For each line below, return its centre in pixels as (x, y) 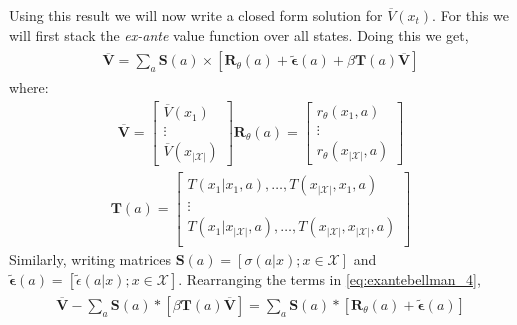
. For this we (471, 15)
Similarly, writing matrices (90, 259)
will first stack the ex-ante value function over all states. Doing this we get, (239, 34)
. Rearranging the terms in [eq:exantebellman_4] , (329, 278)
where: (29, 87)
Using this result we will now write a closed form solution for (196, 15)
